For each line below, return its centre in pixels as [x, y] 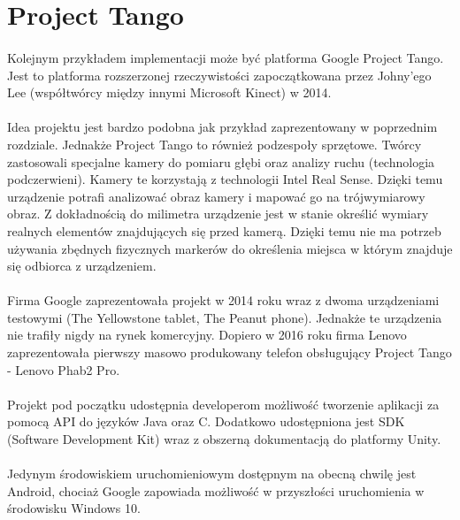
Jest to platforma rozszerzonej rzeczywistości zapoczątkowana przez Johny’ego [219, 75]
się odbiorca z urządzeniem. [82, 266]
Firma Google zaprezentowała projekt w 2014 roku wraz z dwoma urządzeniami [223, 300]
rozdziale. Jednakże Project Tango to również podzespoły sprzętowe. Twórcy [215, 144]
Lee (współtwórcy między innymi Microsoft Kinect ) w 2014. [169, 92]
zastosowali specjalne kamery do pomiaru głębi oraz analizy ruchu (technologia [221, 161]
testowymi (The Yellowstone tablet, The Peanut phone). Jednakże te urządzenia [225, 317]
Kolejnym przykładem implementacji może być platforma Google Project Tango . [226, 57]
